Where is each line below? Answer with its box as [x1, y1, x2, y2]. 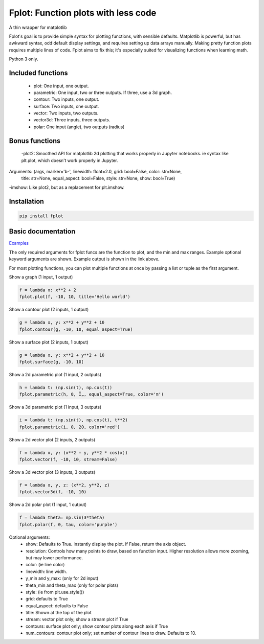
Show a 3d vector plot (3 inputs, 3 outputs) [9, 469, 96, 475]
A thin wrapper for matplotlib [9, 24, 67, 30]
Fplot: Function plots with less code [9, 7, 156, 18]
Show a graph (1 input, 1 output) [9, 274, 73, 280]
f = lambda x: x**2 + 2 [19, 287, 77, 293]
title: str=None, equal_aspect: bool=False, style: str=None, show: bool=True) [21, 175, 176, 181]
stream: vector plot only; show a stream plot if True [25, 617, 129, 622]
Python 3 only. [9, 56, 39, 62]
